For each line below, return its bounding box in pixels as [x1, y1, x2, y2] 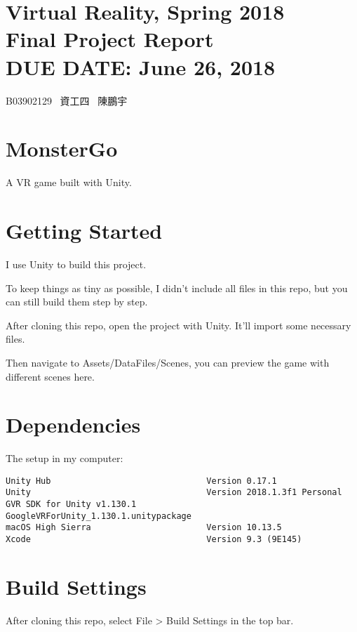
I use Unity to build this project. [6, 256, 147, 271]
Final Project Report [6, 25, 214, 53]
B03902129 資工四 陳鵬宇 [6, 93, 128, 107]
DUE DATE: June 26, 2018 [6, 52, 276, 81]
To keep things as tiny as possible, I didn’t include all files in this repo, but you [6, 280, 348, 295]
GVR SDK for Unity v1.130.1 [6, 499, 137, 510]
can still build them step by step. [6, 294, 148, 309]
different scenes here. [6, 369, 95, 383]
